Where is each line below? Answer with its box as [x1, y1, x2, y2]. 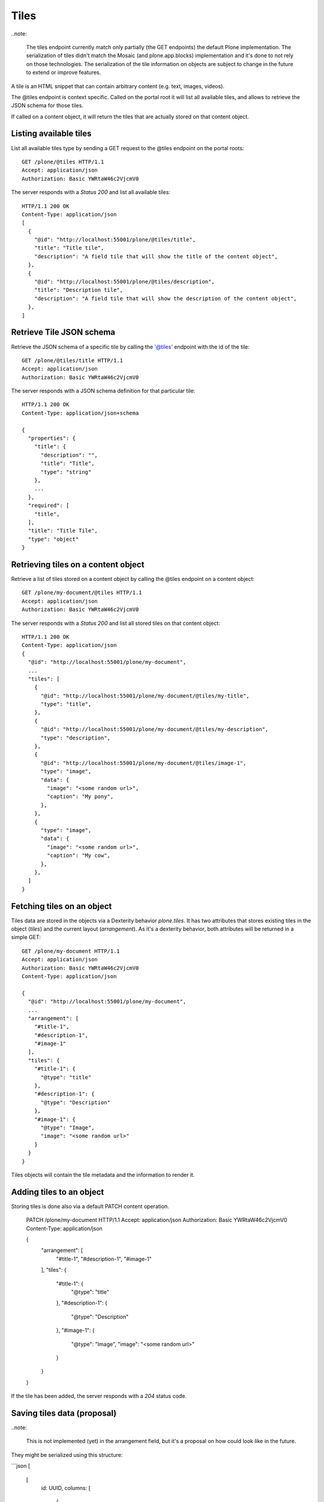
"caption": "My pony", [47, 793, 114, 800]
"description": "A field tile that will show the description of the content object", [34, 295, 297, 302]
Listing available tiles [11, 129, 92, 139]
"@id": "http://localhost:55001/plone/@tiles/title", [34, 236, 196, 243]
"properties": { [28, 435, 76, 442]
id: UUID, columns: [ [41, 1484, 91, 1491]
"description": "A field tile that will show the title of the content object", [34, 253, 278, 260]
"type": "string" [40, 469, 92, 475]
